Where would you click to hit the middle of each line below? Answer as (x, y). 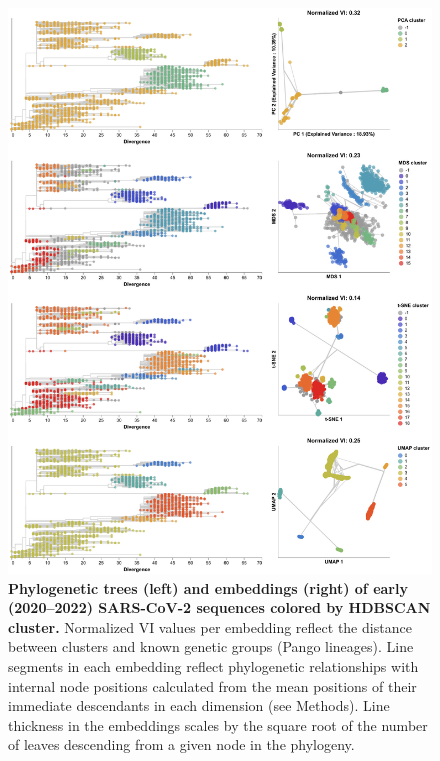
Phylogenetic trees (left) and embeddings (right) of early (208, 587)
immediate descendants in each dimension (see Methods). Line (199, 705)
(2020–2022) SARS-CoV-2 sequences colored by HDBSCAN (219, 607)
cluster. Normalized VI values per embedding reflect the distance (210, 626)
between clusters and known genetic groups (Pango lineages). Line (211, 646)
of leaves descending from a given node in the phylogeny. (181, 744)
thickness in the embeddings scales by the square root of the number (218, 724)
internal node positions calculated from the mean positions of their (212, 685)
